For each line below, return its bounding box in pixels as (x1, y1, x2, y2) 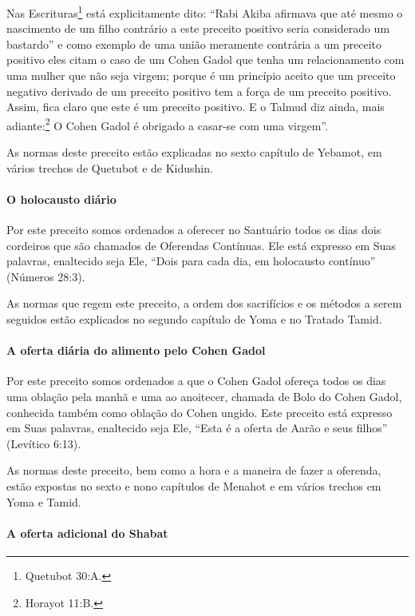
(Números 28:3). (6, 268, 85, 284)
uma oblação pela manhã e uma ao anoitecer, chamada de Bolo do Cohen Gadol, (6, 388, 402, 404)
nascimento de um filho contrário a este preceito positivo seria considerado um (6, 20, 390, 37)
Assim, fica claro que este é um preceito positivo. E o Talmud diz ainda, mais (6, 98, 385, 115)
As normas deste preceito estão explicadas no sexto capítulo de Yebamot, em (6, 144, 382, 161)
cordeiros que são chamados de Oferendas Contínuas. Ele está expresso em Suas (6, 236, 396, 253)
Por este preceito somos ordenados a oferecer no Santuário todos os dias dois (6, 221, 381, 238)
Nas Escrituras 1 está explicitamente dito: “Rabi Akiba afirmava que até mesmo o (6, 2, 403, 21)
